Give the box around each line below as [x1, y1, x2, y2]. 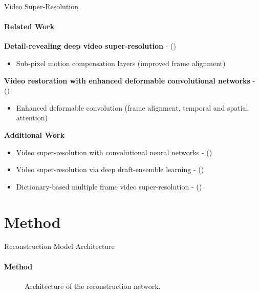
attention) [16, 112, 48, 123]
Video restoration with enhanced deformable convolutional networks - [4, 75, 255, 86]
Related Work [4, 21, 55, 32]
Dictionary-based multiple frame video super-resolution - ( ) [16, 181, 202, 192]
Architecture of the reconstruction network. [25, 280, 161, 291]
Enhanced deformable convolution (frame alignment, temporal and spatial [16, 102, 248, 113]
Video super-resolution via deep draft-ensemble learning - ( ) [16, 164, 204, 175]
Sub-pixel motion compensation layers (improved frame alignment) [16, 57, 226, 68]
